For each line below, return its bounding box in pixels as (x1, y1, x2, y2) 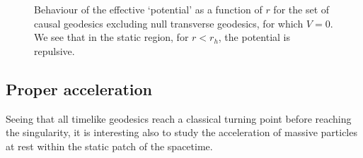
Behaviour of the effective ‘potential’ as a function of (34, 2, 263, 16)
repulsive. (34, 43, 75, 58)
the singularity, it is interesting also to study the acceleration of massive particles (6, 125, 357, 140)
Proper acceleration (6, 78, 152, 99)
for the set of (273, 2, 330, 16)
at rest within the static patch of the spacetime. (6, 138, 213, 153)
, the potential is (218, 30, 291, 44)
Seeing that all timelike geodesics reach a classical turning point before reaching (6, 111, 352, 126)
